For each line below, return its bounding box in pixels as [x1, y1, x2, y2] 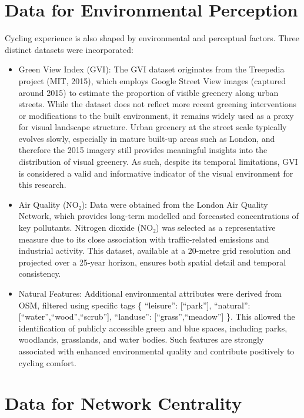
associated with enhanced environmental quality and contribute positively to [18, 344, 295, 357]
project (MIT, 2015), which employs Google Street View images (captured [18, 74, 286, 87]
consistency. [18, 267, 61, 280]
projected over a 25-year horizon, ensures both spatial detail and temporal [18, 256, 286, 268]
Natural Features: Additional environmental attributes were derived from [18, 287, 282, 299]
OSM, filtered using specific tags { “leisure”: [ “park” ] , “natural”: [18, 298, 250, 311]
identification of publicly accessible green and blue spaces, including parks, [18, 321, 288, 334]
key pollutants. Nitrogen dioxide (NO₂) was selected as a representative [18, 221, 276, 234]
